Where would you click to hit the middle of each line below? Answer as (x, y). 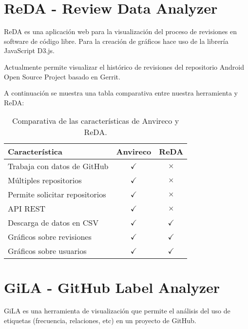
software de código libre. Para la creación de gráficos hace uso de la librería (116, 41)
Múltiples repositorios (45, 180)
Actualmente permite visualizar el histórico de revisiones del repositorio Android (124, 67)
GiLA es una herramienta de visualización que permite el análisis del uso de (117, 311)
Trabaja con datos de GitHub (58, 166)
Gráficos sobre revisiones (50, 237)
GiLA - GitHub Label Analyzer (112, 287)
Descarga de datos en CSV (53, 223)
